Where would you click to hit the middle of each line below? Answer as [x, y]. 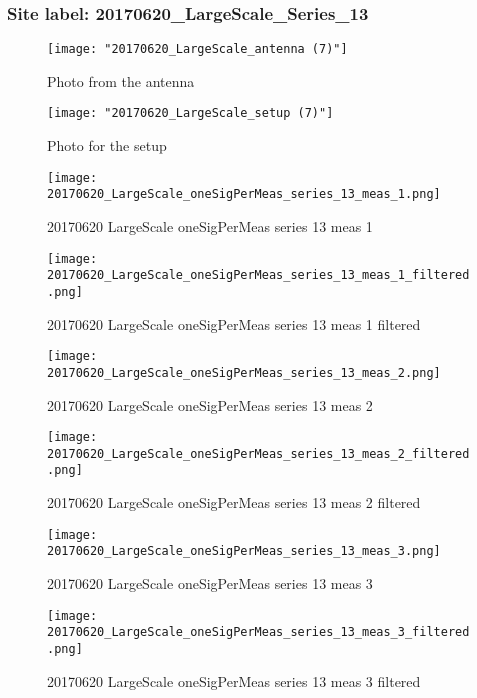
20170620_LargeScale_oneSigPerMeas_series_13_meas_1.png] [244, 194]
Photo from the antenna [121, 80]
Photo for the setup [107, 145]
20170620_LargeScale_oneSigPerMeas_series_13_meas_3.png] [244, 551]
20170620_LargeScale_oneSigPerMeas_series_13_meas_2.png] [244, 372]
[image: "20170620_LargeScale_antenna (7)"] [197, 49]
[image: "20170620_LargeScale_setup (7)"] [190, 113]
